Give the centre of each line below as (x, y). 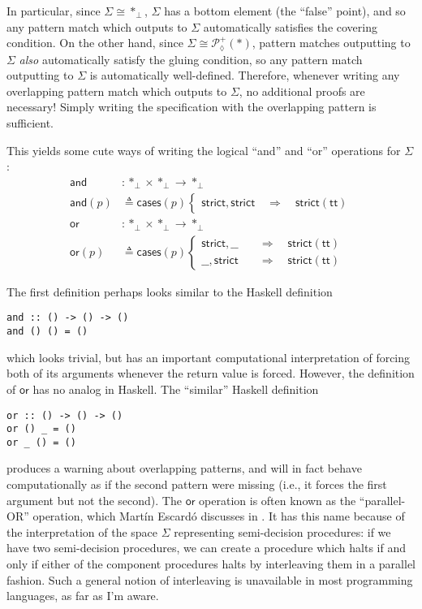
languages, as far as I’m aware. (83, 596)
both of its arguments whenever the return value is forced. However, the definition (211, 373)
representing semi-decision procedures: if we (282, 531)
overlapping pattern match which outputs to (117, 91)
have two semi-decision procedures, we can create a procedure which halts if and (206, 548)
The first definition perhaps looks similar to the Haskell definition (170, 291)
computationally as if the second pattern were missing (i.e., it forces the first (197, 484)
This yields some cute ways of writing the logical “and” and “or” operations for (204, 150)
